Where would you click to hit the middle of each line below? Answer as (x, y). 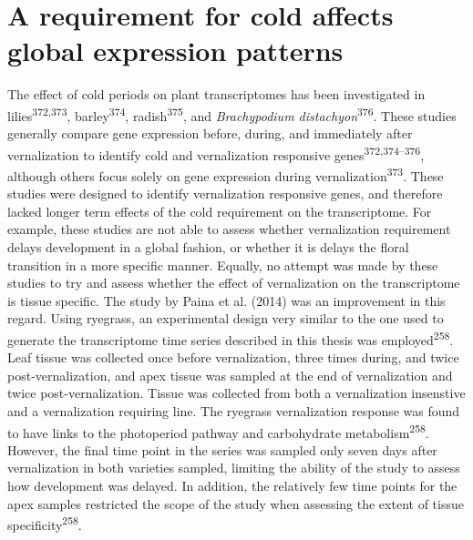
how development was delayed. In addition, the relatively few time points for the (232, 486)
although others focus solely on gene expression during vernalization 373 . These (226, 174)
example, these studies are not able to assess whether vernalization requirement (229, 229)
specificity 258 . (45, 523)
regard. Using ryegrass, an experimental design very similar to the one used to (226, 318)
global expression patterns (175, 51)
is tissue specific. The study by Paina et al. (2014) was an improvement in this (226, 300)
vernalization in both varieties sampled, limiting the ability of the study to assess (234, 468)
